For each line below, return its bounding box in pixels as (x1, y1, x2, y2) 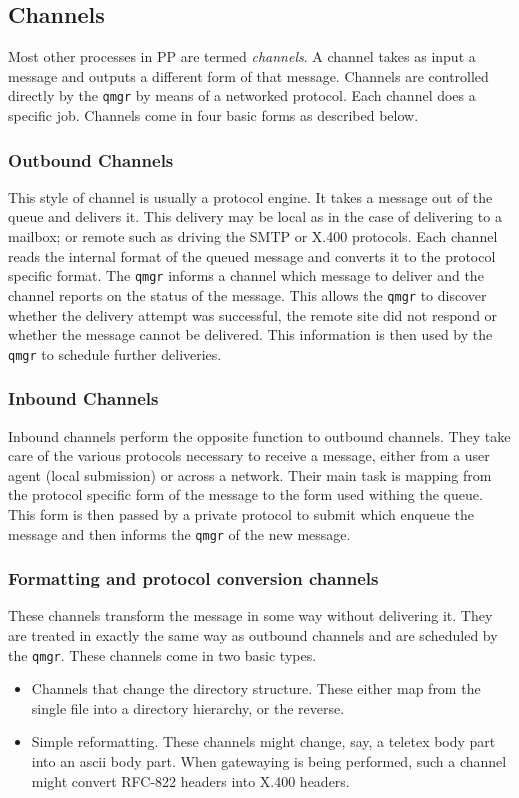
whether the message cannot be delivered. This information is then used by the (8, 324, 493, 345)
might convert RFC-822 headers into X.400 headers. (31, 770, 350, 791)
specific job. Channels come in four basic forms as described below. (8, 105, 419, 126)
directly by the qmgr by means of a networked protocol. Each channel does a (8, 85, 476, 106)
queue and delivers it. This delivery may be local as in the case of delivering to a (8, 206, 502, 227)
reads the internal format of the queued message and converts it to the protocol (8, 245, 496, 266)
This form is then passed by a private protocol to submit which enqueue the (8, 503, 474, 524)
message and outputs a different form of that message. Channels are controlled (8, 65, 489, 86)
